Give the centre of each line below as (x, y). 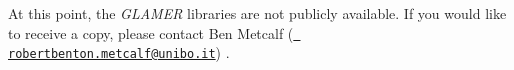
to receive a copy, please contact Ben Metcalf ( (151, 32)
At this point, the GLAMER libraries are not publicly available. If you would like (257, 13)
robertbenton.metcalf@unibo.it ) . (119, 52)
